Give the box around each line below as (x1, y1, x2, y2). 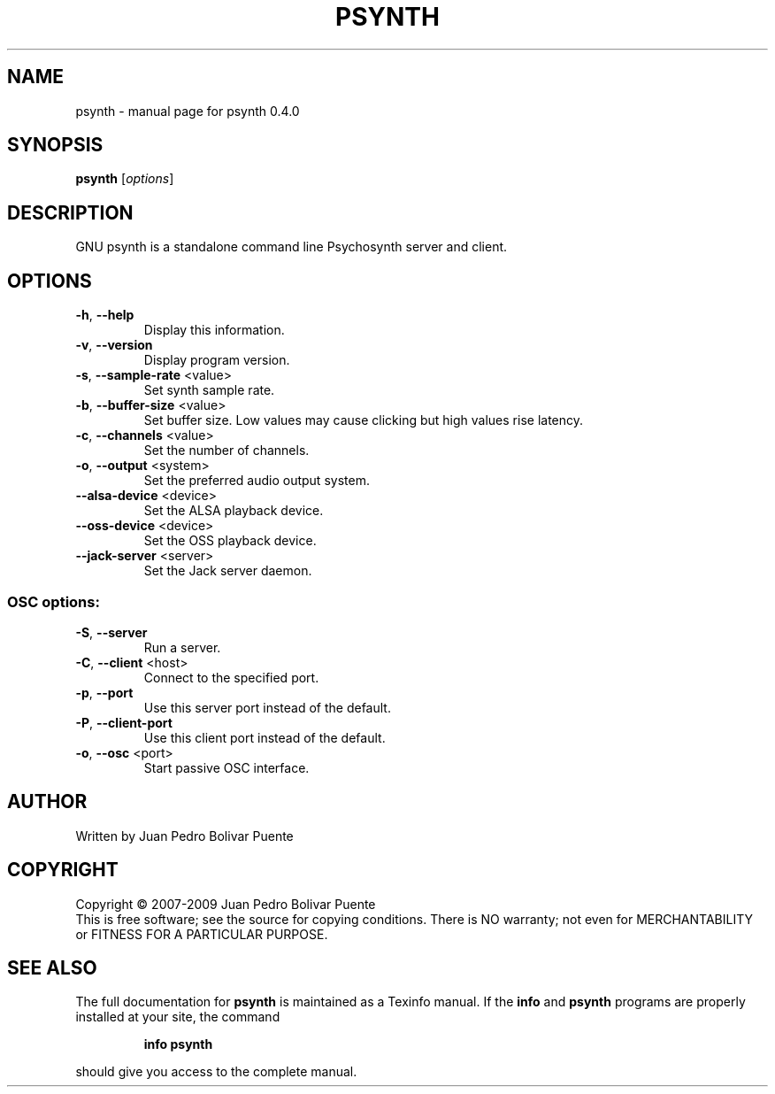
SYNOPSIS (7, 134, 104, 157)
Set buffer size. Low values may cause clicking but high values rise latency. (143, 412, 584, 428)
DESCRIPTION (7, 201, 134, 224)
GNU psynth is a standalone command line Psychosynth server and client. (75, 239, 508, 255)
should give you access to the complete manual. (75, 1064, 357, 1080)
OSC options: (7, 592, 100, 611)
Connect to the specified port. (143, 669, 319, 685)
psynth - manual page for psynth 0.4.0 (75, 103, 300, 119)
